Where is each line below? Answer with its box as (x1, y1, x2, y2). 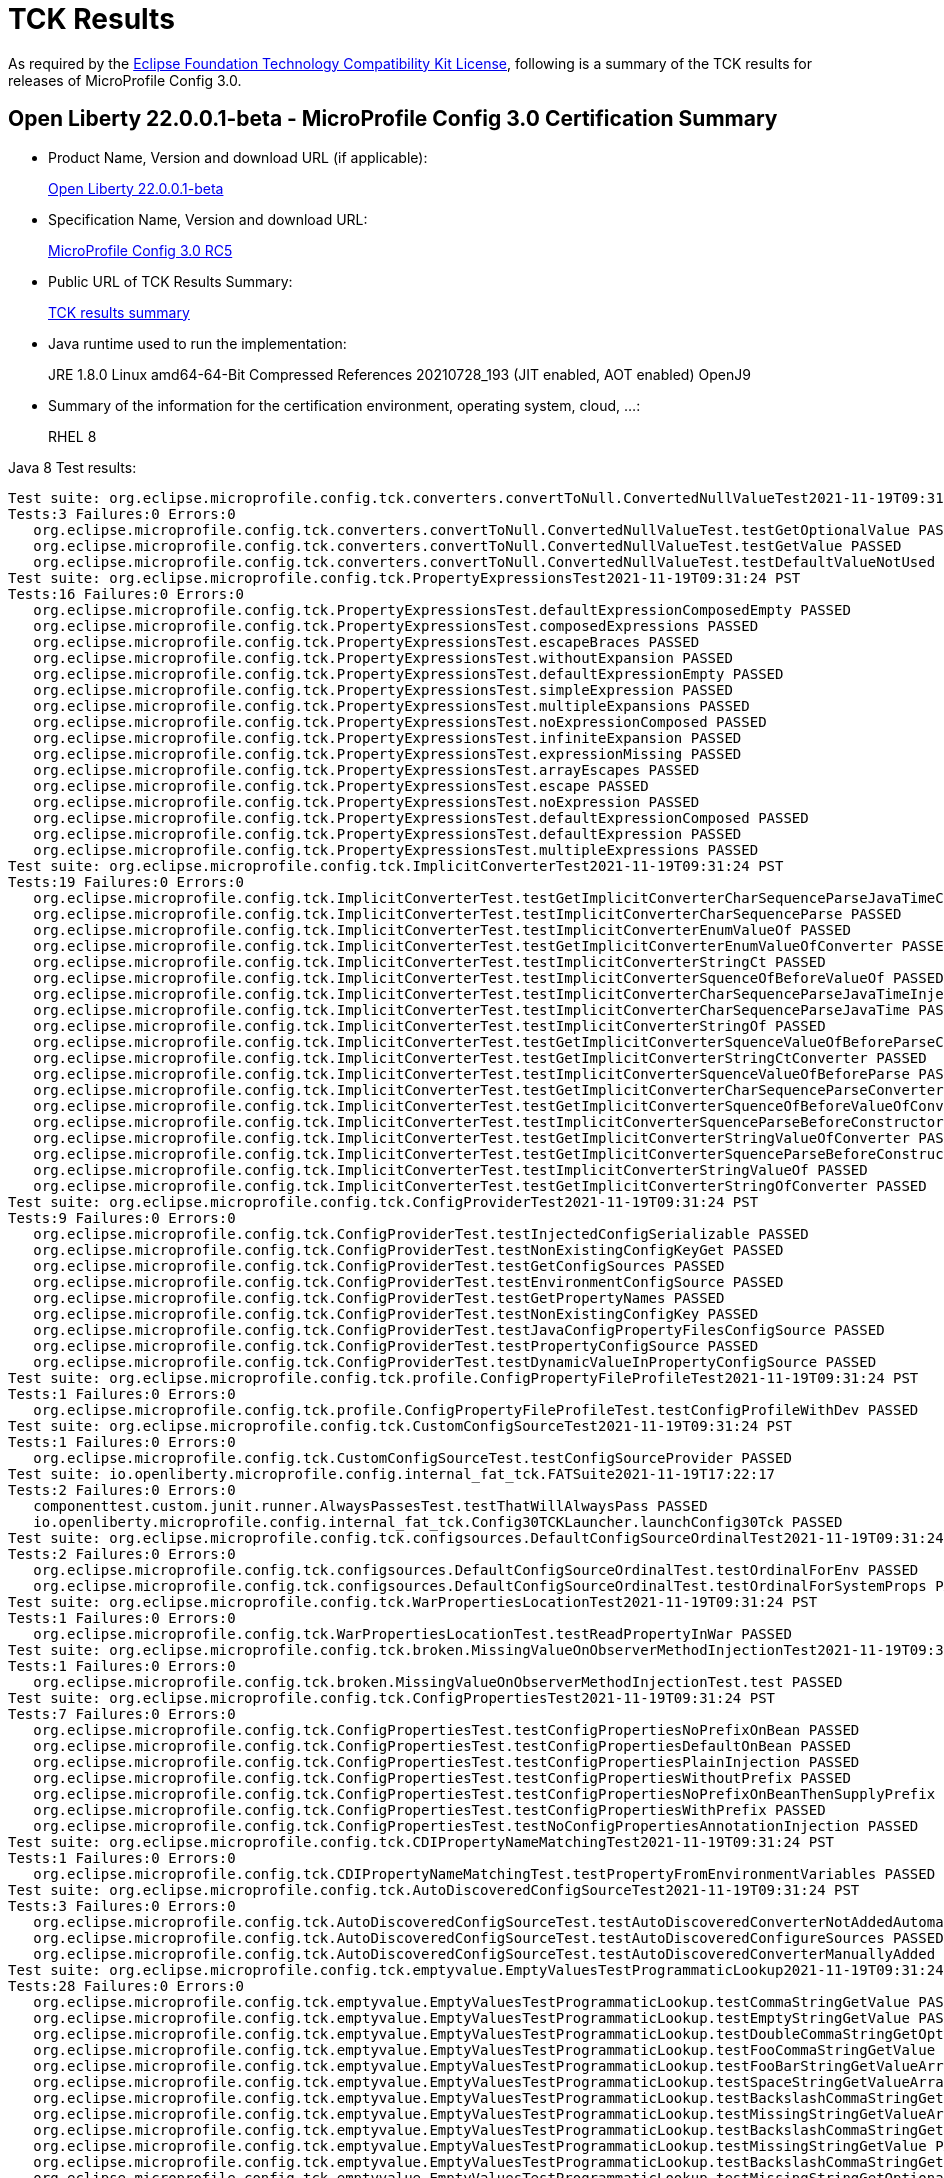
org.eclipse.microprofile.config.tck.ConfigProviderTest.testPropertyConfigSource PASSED (33, 1337, 759, 1354)
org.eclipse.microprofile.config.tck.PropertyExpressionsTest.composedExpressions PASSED (33, 617, 759, 634)
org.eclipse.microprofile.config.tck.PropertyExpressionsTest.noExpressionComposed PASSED (33, 713, 767, 730)
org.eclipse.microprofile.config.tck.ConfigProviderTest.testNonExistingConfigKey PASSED (33, 1305, 759, 1322)
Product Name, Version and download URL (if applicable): (48, 148, 428, 166)
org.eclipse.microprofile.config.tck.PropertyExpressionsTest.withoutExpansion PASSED (33, 649, 733, 666)
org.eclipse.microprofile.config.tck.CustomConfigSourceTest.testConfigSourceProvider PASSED (33, 1449, 792, 1466)
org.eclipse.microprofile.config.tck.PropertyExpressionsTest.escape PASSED (33, 777, 649, 794)
